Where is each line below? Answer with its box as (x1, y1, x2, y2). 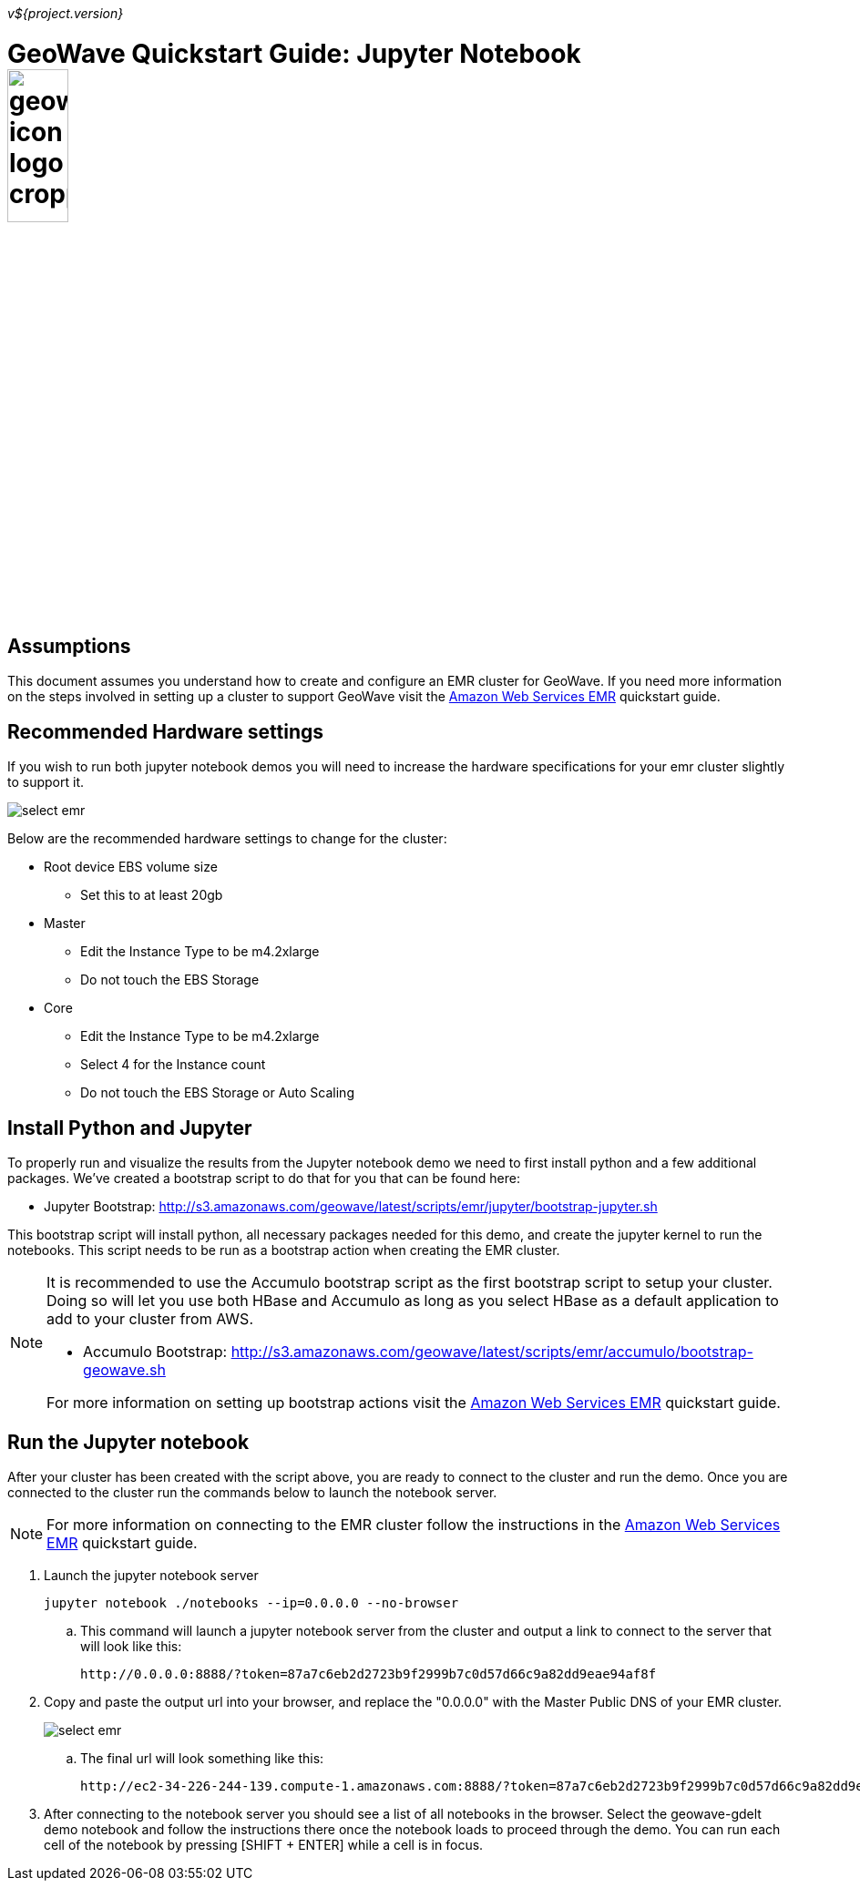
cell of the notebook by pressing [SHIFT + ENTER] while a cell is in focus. (44, 1837, 484, 1852)
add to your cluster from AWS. (46, 1310, 253, 1329)
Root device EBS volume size (44, 859, 218, 875)
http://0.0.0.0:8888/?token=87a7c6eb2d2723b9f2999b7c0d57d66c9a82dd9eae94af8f (80, 1667, 657, 1681)
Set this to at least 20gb (80, 887, 223, 903)
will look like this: (80, 1638, 182, 1654)
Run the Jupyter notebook (7, 1430, 250, 1454)
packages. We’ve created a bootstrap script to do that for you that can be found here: (7, 1170, 520, 1187)
